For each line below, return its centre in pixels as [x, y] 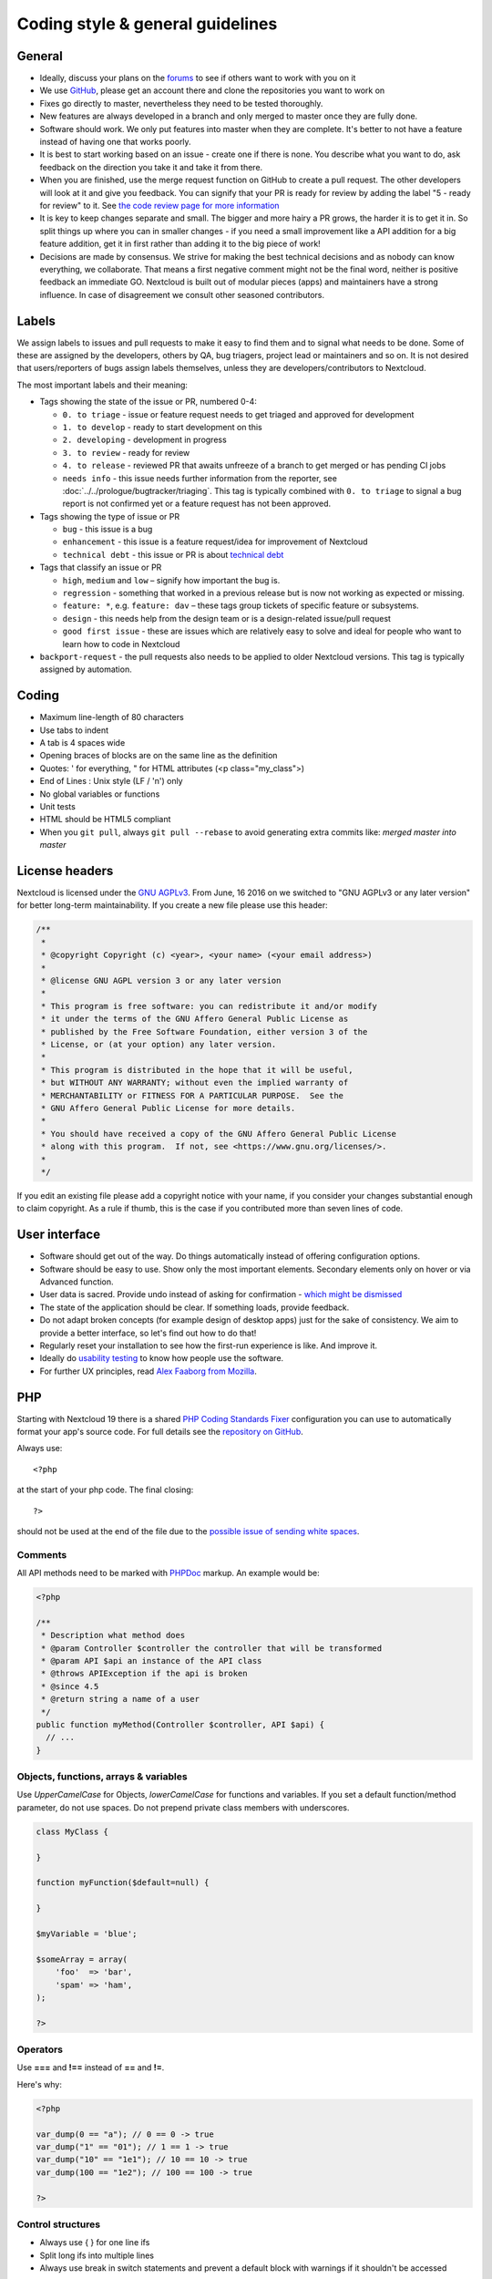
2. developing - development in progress [144, 440]
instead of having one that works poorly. [115, 142]
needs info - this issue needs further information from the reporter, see [200, 478]
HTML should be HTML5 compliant [105, 820]
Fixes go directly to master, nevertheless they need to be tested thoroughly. [181, 103]
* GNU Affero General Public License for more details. [169, 1108]
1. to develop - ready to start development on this [163, 427]
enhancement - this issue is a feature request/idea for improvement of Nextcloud [215, 541]
